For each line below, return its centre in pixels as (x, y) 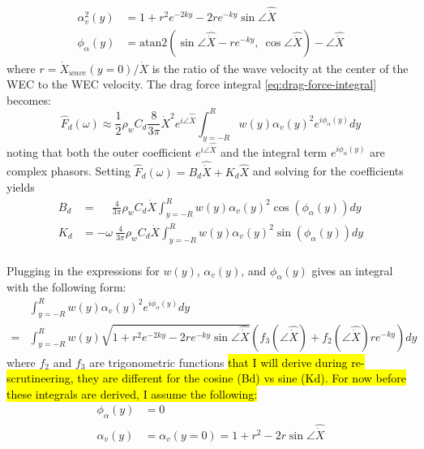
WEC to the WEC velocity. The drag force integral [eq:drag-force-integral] (192, 84)
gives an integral (352, 270)
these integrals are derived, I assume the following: (132, 393)
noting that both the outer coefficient (99, 151)
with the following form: (66, 287)
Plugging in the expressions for (83, 270)
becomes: (29, 99)
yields (21, 187)
